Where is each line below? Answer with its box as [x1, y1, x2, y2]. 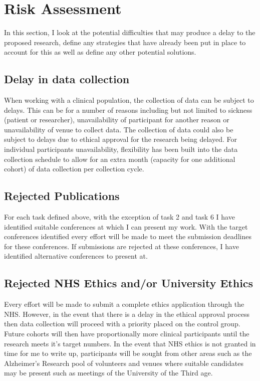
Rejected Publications [4, 188, 120, 204]
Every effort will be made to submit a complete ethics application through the [4, 299, 244, 309]
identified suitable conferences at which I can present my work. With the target [4, 221, 248, 232]
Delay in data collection [4, 71, 130, 87]
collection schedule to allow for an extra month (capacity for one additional [4, 153, 235, 164]
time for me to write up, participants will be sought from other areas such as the [4, 348, 252, 358]
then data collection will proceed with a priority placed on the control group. [4, 318, 240, 329]
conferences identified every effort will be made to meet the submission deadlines [4, 231, 251, 242]
